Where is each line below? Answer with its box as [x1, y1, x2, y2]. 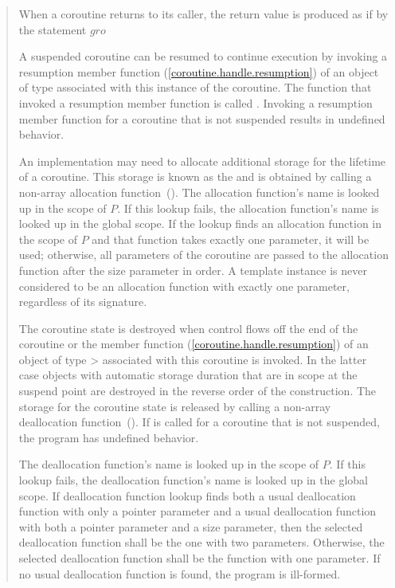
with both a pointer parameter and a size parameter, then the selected [18, 518, 363, 535]
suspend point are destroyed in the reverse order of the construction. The [18, 382, 377, 399]
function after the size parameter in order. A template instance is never [18, 261, 367, 278]
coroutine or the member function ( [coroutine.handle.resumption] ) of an [18, 335, 369, 352]
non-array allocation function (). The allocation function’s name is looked [18, 183, 380, 200]
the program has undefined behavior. [18, 429, 199, 445]
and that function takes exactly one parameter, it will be [92, 230, 370, 247]
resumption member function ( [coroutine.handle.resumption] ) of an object [18, 63, 379, 80]
